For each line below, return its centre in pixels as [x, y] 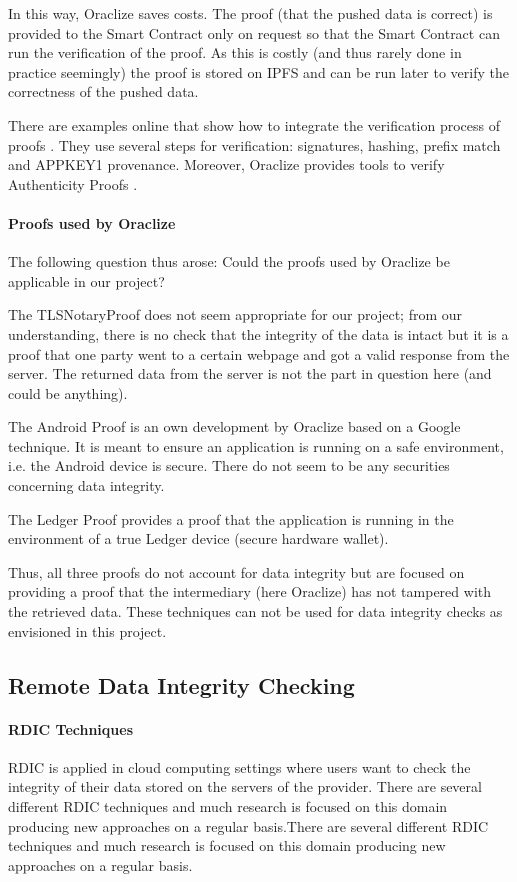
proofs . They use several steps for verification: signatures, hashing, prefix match [254, 144]
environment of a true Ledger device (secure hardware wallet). [198, 538]
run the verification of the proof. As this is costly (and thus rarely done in [235, 52]
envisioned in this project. [87, 630]
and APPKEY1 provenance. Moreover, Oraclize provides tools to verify [226, 164]
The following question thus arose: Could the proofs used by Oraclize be [229, 261]
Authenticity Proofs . [73, 183]
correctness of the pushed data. [103, 91]
